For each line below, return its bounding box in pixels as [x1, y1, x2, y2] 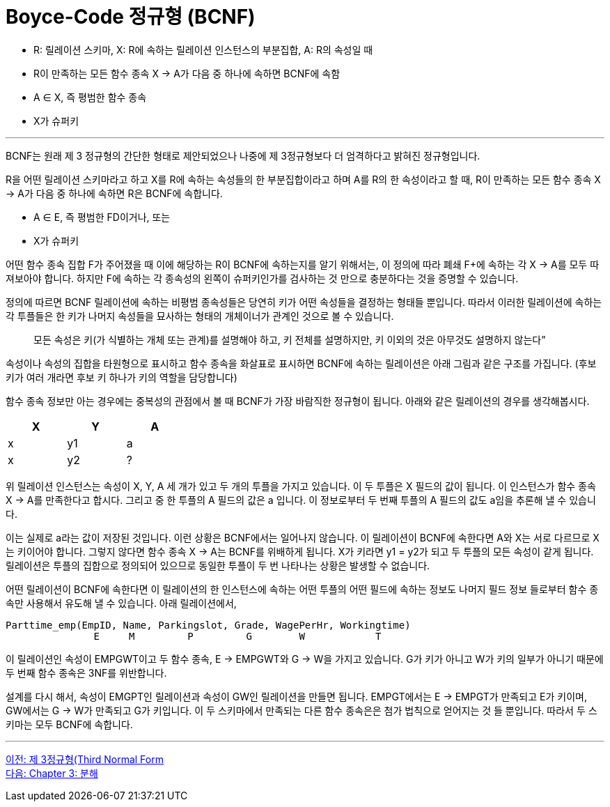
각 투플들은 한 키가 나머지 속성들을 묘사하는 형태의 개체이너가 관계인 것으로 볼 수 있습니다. [6, 309, 394, 322]
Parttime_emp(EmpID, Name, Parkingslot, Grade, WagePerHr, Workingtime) [6, 619, 411, 631]
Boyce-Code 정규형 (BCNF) [6, 5, 256, 29]
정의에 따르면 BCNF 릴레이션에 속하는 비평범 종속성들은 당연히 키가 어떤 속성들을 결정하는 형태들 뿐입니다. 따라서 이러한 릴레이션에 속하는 [6, 295, 602, 308]
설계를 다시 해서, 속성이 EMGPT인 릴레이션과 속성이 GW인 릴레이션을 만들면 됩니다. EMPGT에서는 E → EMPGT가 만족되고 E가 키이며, [6, 690, 587, 702]
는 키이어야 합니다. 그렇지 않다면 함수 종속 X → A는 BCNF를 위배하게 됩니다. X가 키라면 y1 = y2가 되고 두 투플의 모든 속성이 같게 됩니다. [6, 545, 594, 558]
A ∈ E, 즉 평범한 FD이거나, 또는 [33, 210, 171, 223]
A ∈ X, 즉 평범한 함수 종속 [33, 91, 147, 103]
